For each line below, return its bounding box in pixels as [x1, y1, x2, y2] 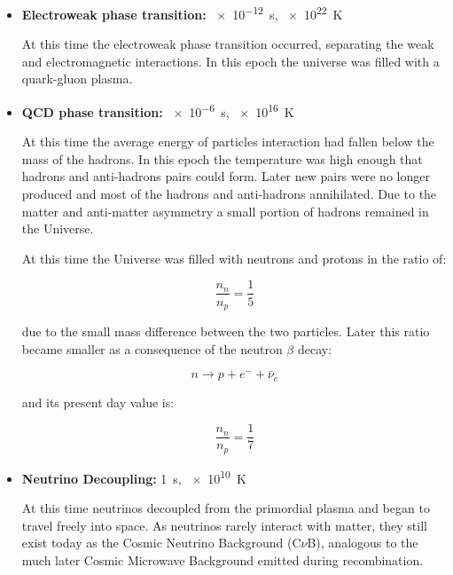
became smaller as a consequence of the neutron [21, 339, 283, 358]
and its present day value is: [21, 392, 175, 411]
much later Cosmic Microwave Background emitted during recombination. [21, 550, 424, 569]
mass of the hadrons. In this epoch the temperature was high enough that [21, 149, 423, 168]
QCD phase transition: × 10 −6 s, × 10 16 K [21, 100, 294, 121]
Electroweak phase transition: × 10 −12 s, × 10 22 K [21, 3, 343, 23]
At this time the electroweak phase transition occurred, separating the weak [21, 35, 434, 53]
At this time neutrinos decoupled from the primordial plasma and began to [21, 499, 430, 517]
